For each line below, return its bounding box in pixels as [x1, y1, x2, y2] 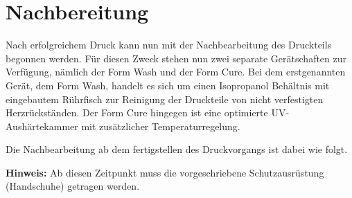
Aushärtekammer [6, 118, 78, 133]
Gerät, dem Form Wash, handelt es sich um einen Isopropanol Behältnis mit [6, 78, 330, 92]
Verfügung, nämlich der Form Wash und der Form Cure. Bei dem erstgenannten [6, 64, 346, 79]
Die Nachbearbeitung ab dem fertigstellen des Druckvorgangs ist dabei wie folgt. [6, 142, 348, 156]
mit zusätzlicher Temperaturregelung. [81, 118, 240, 133]
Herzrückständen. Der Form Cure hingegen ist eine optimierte [6, 105, 268, 120]
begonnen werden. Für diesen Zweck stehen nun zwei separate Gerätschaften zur [6, 51, 347, 65]
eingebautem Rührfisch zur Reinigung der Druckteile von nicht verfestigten [6, 91, 324, 106]
